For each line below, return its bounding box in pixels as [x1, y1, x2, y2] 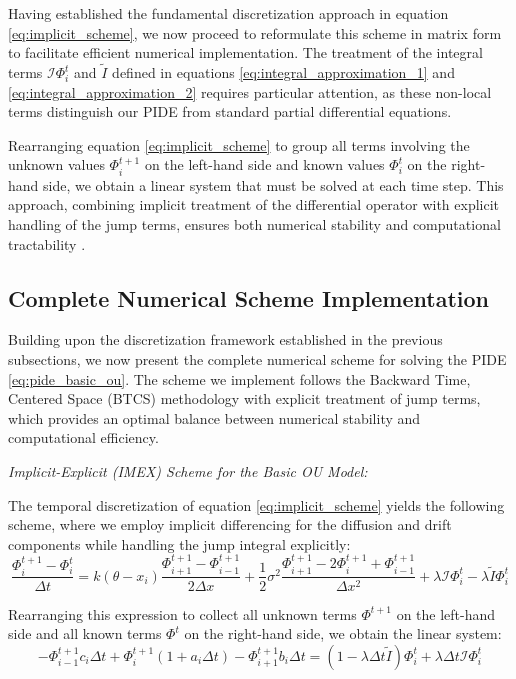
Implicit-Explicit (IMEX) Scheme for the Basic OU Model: [8, 460, 368, 481]
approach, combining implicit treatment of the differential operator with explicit [8, 194, 500, 215]
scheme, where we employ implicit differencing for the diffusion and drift [8, 514, 452, 535]
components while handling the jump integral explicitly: [8, 533, 351, 554]
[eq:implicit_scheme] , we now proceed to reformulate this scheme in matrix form [8, 22, 502, 43]
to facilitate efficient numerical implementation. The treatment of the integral [8, 42, 483, 63]
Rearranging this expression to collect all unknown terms [8, 603, 357, 624]
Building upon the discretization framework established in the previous [8, 329, 443, 350]
